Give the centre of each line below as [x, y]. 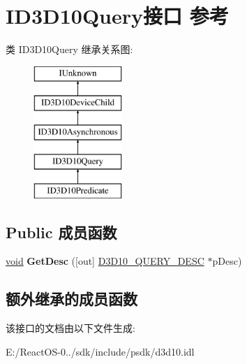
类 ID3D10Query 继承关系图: [69, 49]
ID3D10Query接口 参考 [117, 16]
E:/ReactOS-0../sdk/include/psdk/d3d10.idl [100, 351]
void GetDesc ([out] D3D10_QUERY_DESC [105, 261]
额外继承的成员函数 [72, 299]
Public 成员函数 [61, 232]
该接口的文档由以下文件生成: [70, 328]
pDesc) [227, 261]
